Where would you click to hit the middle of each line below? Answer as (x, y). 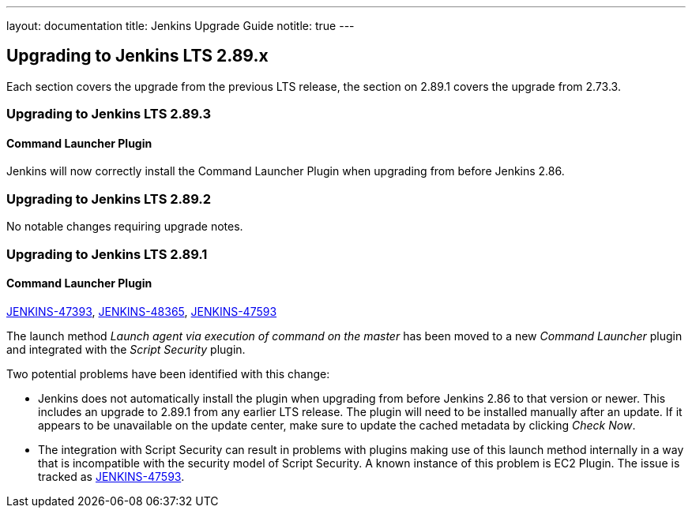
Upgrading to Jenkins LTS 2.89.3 (109, 114)
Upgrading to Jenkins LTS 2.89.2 (109, 199)
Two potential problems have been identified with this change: (168, 373)
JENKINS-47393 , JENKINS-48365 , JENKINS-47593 (142, 311)
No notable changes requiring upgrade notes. (125, 227)
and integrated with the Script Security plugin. (126, 349)
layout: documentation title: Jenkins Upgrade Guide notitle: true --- (181, 26)
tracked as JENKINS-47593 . (111, 476)
